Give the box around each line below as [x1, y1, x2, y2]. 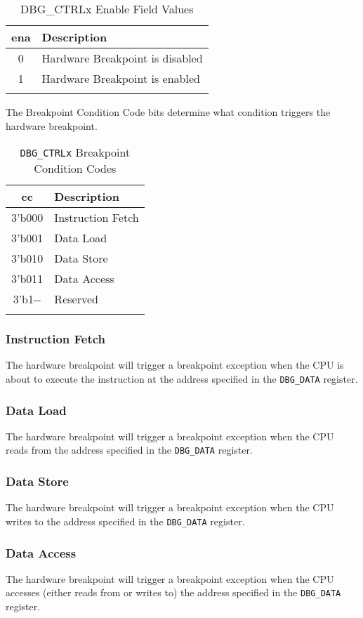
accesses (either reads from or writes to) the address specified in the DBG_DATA [6, 585, 341, 600]
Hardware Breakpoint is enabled [41, 70, 200, 86]
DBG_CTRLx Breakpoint [20, 144, 131, 161]
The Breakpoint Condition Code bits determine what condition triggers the [6, 105, 331, 119]
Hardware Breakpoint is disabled [41, 50, 203, 66]
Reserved [54, 291, 98, 308]
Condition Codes [34, 160, 117, 177]
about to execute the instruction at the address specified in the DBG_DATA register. [6, 372, 358, 386]
